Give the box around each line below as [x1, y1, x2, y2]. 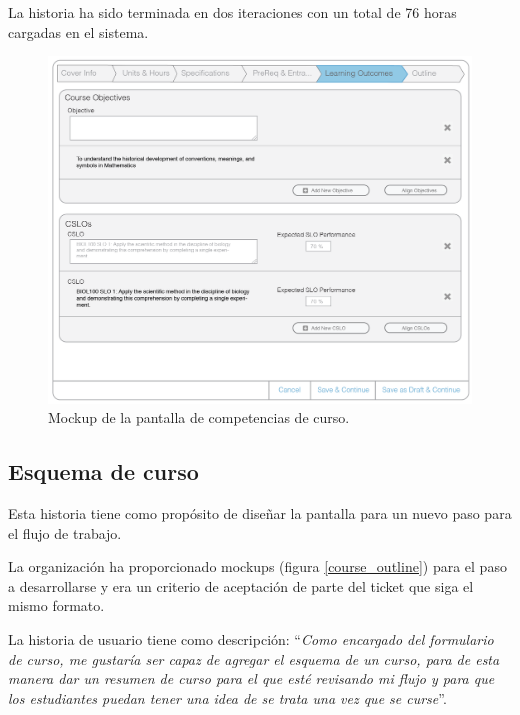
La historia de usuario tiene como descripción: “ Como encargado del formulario [8, 628, 494, 649]
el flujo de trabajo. [8, 522, 122, 543]
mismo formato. [8, 595, 105, 616]
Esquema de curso [8, 456, 199, 487]
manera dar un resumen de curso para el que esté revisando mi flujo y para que [8, 668, 495, 689]
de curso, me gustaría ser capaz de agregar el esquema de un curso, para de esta [8, 648, 500, 669]
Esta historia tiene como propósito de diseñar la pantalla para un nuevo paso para [8, 502, 512, 523]
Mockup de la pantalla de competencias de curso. [48, 407, 350, 428]
